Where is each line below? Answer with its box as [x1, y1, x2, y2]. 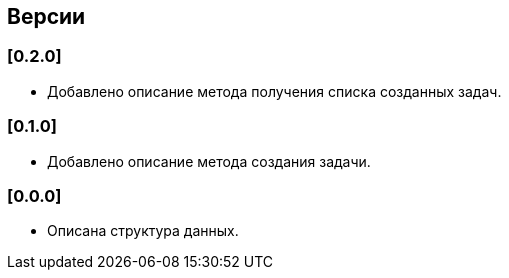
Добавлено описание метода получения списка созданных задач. [47, 82, 502, 100]
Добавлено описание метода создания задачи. [47, 152, 371, 170]
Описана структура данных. [47, 222, 239, 240]
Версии [7, 4, 86, 29]
